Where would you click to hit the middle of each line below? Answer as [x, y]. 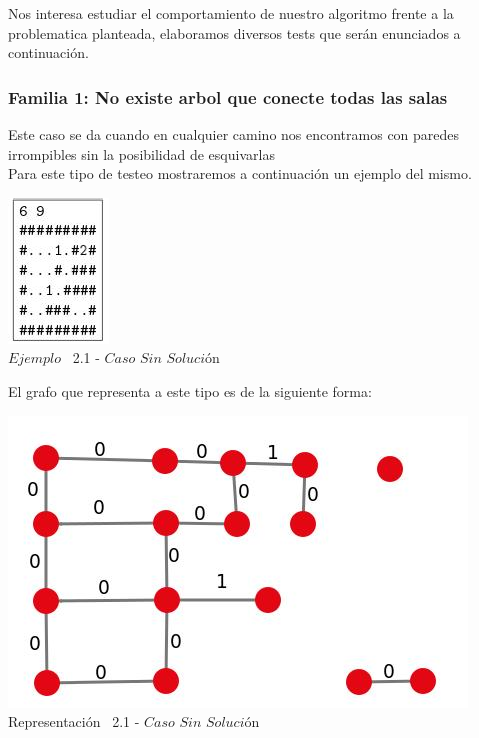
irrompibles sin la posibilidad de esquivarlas [141, 153]
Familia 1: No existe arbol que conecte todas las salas [228, 96]
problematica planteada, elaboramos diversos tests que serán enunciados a [234, 32]
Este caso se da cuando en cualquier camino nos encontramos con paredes [234, 134]
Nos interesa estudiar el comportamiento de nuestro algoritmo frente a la [231, 13]
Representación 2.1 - [74, 721]
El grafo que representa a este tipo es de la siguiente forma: [190, 390]
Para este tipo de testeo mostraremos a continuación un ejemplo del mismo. [240, 173]
